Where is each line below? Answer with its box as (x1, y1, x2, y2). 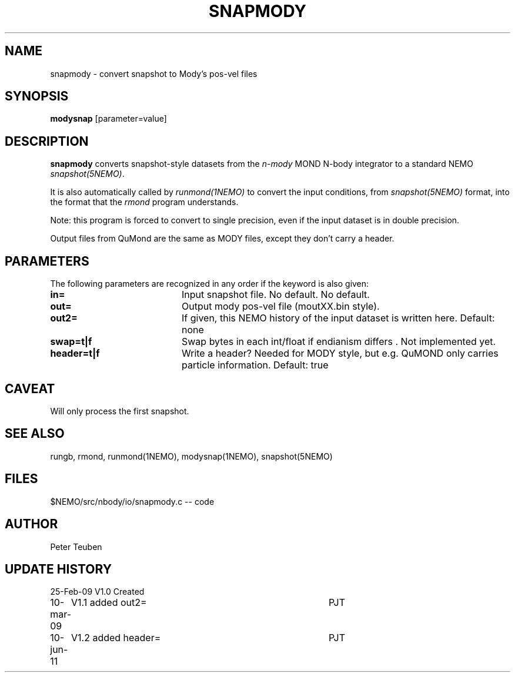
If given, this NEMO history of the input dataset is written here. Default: (181, 312, 495, 324)
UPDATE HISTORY (5, 561, 112, 577)
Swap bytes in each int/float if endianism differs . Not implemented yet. (181, 336, 496, 348)
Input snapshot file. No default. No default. (181, 289, 370, 301)
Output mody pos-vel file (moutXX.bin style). (181, 300, 380, 313)
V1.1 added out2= (71, 596, 147, 609)
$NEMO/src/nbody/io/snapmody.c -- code (50, 496, 215, 507)
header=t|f (50, 347, 100, 360)
